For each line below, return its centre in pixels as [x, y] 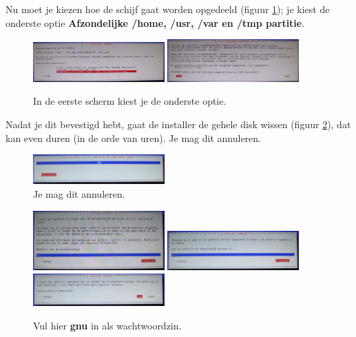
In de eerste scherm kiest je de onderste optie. [130, 101]
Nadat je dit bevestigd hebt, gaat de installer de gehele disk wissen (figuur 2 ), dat [178, 124]
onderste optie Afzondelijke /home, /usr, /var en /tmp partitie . [155, 22]
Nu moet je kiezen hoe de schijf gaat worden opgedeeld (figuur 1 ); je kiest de [168, 9]
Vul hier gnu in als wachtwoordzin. [107, 325]
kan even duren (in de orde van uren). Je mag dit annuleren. [133, 137]
